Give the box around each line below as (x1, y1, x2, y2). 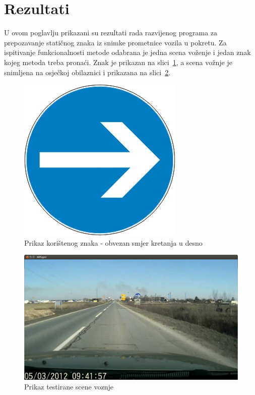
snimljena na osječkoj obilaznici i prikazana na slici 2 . (4, 67, 171, 77)
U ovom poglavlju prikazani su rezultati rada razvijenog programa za (4, 27, 218, 38)
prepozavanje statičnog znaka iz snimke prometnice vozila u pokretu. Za (4, 37, 227, 47)
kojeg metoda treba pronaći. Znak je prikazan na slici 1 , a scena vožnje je (4, 57, 232, 67)
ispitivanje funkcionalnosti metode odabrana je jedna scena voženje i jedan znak (4, 47, 251, 58)
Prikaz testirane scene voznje (24, 381, 113, 392)
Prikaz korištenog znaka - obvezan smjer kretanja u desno (24, 237, 203, 248)
